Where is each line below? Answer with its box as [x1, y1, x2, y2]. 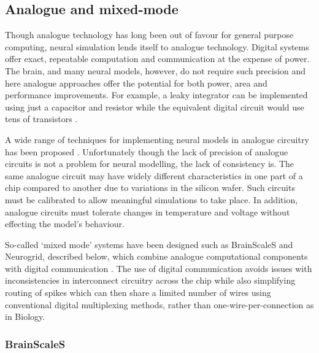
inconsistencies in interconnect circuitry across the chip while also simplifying [5, 274, 296, 287]
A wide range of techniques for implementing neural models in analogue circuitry [5, 133, 309, 145]
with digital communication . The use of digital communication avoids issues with [5, 262, 312, 274]
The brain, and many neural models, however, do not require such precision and [5, 64, 306, 77]
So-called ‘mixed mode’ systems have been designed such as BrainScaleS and [5, 238, 293, 250]
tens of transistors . [5, 112, 78, 125]
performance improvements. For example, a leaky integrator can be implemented [5, 88, 308, 101]
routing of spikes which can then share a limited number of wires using [5, 286, 271, 299]
